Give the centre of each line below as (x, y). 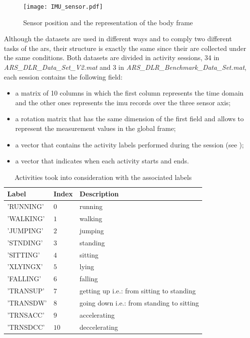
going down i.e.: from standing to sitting (139, 302)
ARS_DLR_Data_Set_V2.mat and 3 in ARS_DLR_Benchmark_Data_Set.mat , (125, 67)
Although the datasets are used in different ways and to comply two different (118, 39)
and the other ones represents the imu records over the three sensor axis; (123, 102)
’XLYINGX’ (25, 266)
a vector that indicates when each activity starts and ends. (102, 161)
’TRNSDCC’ (26, 327)
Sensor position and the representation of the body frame (108, 22)
